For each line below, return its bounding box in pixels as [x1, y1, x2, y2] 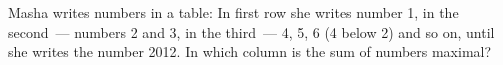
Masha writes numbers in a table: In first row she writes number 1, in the [8, 2, 459, 22]
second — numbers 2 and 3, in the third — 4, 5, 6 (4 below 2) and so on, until [8, 21, 495, 42]
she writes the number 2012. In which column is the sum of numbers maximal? [8, 41, 492, 62]
